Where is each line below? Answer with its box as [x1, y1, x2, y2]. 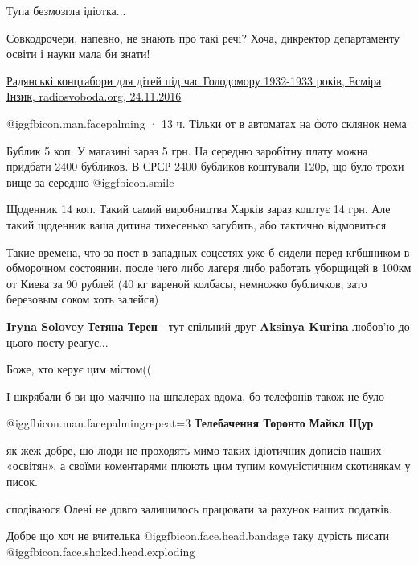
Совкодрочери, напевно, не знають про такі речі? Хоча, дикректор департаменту [6, 29, 400, 46]
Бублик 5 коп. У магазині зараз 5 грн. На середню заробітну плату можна [6, 142, 368, 159]
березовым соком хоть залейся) [6, 291, 159, 307]
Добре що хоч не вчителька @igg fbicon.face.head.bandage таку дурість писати [6, 527, 390, 544]
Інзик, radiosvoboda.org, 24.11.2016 [6, 88, 182, 105]
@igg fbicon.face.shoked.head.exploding [6, 542, 195, 559]
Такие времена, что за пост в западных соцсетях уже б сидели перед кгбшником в [6, 243, 410, 260]
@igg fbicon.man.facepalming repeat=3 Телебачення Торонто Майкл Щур [6, 414, 374, 431]
